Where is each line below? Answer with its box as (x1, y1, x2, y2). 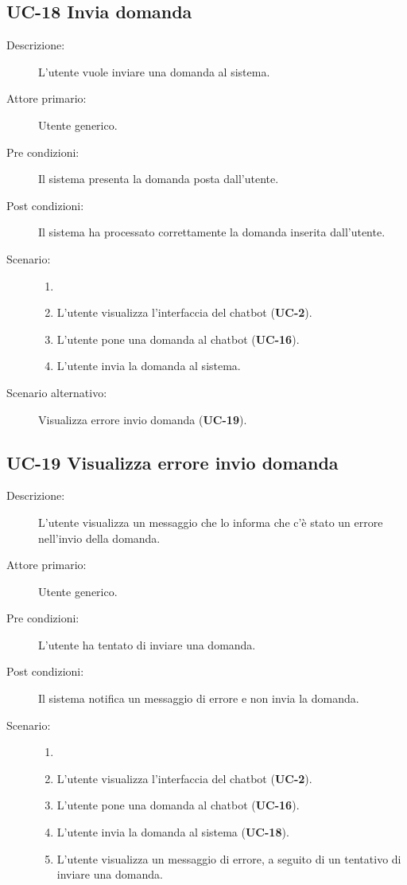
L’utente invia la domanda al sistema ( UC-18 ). (56, 824, 289, 840)
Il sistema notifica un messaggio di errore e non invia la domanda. (38, 690, 359, 707)
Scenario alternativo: (6, 384, 107, 400)
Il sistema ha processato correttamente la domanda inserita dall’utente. (38, 224, 386, 240)
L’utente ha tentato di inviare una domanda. (38, 636, 256, 653)
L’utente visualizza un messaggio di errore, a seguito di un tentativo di (56, 850, 401, 867)
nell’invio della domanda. (38, 529, 161, 546)
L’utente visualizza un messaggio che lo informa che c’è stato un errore (38, 513, 383, 530)
